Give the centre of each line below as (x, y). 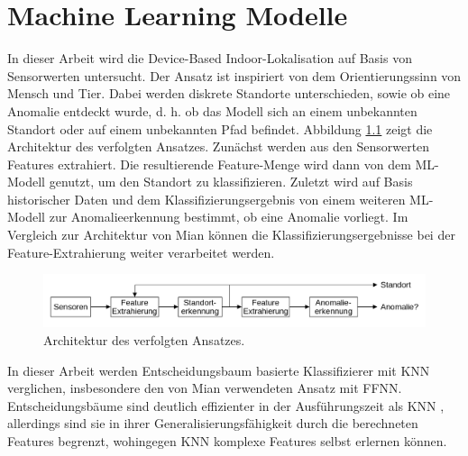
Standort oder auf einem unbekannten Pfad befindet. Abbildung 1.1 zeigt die (220, 128)
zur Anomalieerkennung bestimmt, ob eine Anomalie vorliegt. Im (229, 217)
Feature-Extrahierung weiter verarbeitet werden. (141, 252)
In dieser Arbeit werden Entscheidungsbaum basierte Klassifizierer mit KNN (219, 370)
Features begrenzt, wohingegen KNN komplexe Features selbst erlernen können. (227, 441)
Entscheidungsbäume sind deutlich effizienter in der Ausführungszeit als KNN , (226, 405)
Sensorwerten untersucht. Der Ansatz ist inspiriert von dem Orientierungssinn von (234, 75)
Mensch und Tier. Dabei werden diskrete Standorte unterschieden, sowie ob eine (229, 93)
